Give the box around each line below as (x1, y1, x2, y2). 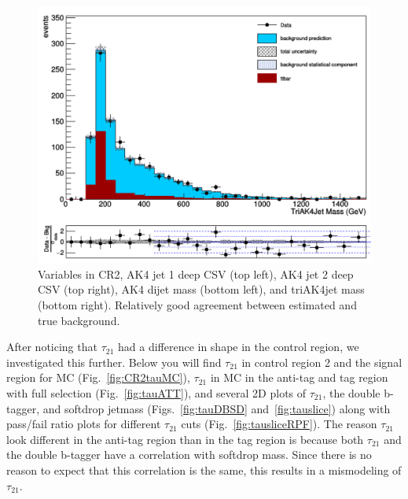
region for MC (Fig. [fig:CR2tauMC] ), (6, 369, 190, 386)
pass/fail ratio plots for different (6, 416, 161, 432)
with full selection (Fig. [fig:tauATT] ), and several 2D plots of (6, 385, 307, 401)
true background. (38, 312, 120, 328)
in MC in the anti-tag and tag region (210, 369, 388, 386)
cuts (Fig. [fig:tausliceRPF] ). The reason (181, 416, 377, 432)
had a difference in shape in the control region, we (117, 338, 359, 355)
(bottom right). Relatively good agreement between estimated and (38, 297, 357, 313)
